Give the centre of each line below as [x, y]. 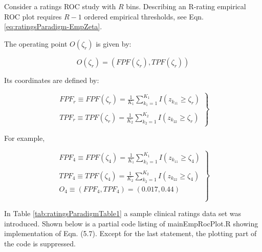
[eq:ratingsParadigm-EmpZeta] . [53, 26]
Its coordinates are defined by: [52, 80]
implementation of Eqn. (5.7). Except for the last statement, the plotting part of [130, 233]
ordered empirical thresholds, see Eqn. [144, 16]
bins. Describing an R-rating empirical [186, 6]
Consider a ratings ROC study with [60, 6]
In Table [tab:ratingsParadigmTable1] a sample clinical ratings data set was [123, 213]
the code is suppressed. [40, 243]
